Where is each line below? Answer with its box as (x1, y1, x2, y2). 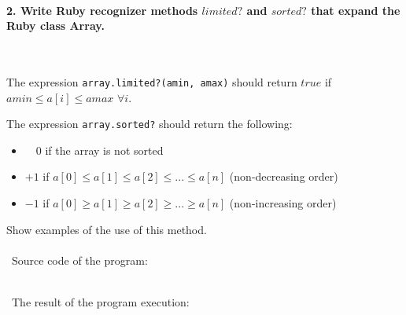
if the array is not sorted (45, 141, 164, 158)
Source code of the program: (11, 251, 148, 268)
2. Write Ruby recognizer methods (6, 2, 198, 18)
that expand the (311, 2, 400, 18)
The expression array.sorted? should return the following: (6, 115, 293, 132)
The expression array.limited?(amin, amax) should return (6, 73, 297, 90)
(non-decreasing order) (229, 168, 338, 185)
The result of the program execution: (11, 294, 190, 310)
